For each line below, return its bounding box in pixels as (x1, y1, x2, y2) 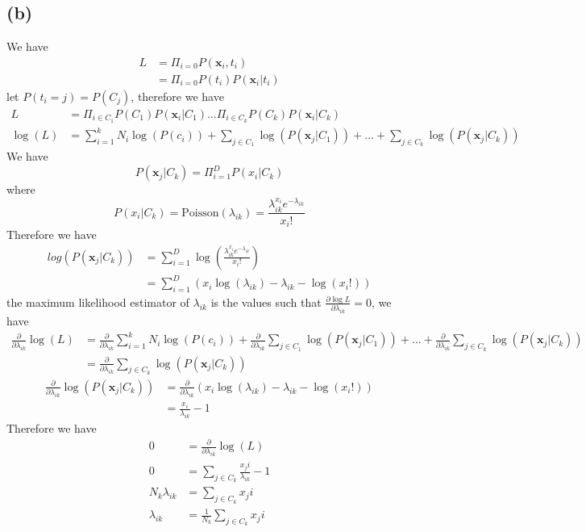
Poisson (181, 207, 219, 219)
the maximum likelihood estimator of (6, 293, 189, 310)
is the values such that (210, 293, 322, 310)
